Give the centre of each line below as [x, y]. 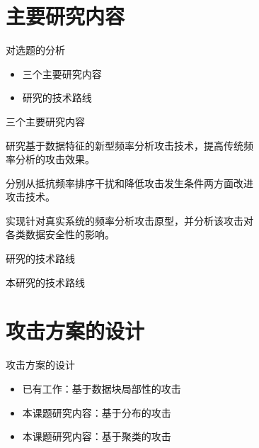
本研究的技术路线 [45, 282]
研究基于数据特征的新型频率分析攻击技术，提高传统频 [129, 145]
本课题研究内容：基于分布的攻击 [97, 412]
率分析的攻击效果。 [50, 159]
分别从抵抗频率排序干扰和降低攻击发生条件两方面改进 [129, 183]
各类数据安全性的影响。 [60, 234]
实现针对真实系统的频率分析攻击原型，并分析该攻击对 [129, 220]
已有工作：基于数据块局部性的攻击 [102, 388]
